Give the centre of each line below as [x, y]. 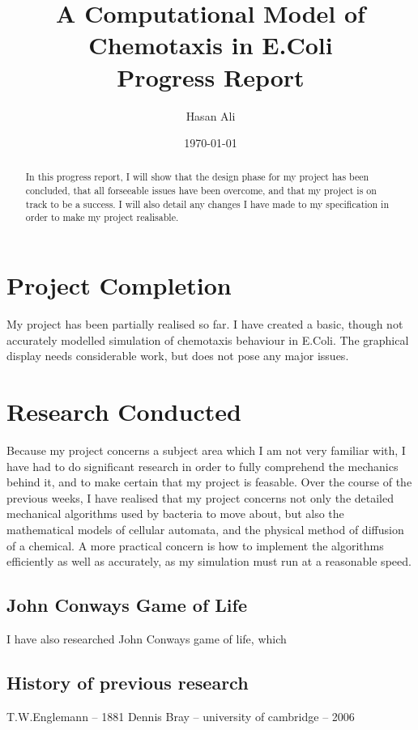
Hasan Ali [211, 115]
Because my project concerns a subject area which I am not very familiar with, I [206, 450]
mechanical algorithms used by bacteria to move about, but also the [175, 514]
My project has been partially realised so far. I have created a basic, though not [205, 324]
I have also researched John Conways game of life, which [147, 638]
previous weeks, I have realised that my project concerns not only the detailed [200, 497]
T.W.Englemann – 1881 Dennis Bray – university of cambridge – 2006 [181, 716]
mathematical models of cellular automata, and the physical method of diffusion [205, 529]
